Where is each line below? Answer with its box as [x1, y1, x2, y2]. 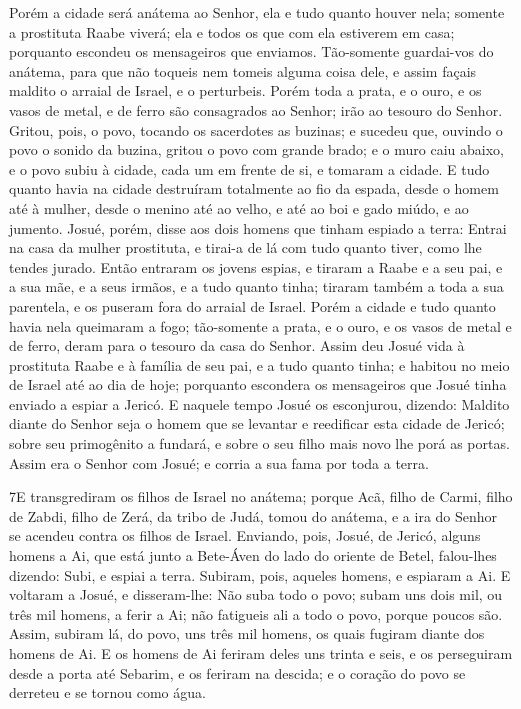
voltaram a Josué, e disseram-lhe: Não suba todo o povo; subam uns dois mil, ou [9, 584, 503, 605]
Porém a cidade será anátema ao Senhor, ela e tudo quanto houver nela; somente [9, 2, 505, 22]
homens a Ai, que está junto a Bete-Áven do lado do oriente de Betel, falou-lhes [9, 545, 497, 566]
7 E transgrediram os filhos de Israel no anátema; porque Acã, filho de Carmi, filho [9, 486, 513, 507]
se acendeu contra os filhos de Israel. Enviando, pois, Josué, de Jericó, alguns [9, 525, 481, 546]
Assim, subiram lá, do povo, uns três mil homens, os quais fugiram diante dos [9, 623, 485, 644]
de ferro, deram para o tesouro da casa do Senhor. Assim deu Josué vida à [9, 335, 465, 356]
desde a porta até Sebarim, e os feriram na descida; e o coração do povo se [9, 662, 466, 683]
